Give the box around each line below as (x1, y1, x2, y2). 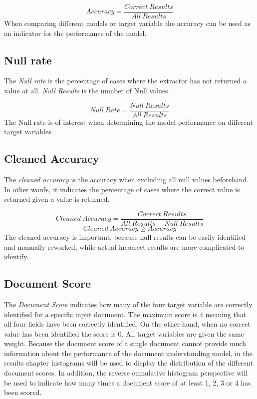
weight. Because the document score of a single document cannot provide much (4, 338, 247, 349)
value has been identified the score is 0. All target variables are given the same (4, 328, 244, 339)
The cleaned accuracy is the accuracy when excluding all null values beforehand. (4, 174, 249, 185)
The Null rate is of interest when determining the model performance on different (4, 116, 253, 127)
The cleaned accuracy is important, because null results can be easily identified (4, 231, 246, 242)
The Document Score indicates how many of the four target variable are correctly (4, 299, 253, 309)
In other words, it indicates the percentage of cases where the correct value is (4, 184, 240, 194)
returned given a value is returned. (4, 194, 110, 204)
